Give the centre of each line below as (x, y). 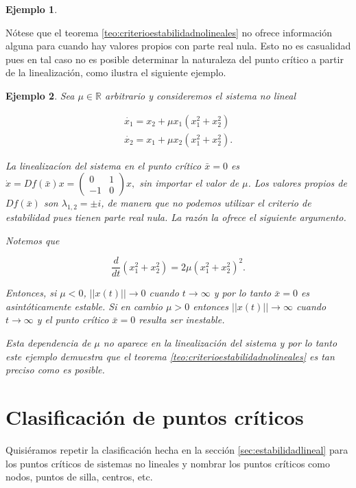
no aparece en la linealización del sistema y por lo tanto (220, 343)
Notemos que (33, 240)
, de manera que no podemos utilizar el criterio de (206, 203)
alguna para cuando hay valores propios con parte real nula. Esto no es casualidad (178, 46)
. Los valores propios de (297, 183)
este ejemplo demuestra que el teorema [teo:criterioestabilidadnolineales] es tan (170, 356)
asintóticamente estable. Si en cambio (84, 306)
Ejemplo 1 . (32, 9)
